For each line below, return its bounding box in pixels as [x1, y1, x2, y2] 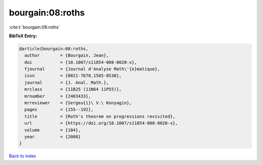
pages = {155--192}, [24, 107, 94, 112]
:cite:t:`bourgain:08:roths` [9, 24, 60, 30]
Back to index [9, 153, 36, 159]
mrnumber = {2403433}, [24, 93, 91, 99]
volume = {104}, [24, 127, 81, 133]
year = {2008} [24, 134, 81, 139]
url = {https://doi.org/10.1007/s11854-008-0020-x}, [24, 120, 178, 126]
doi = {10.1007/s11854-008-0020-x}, [24, 60, 137, 65]
